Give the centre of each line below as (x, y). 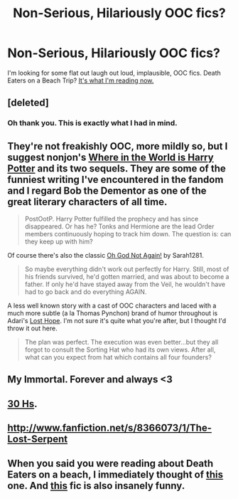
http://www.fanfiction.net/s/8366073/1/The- (109, 428)
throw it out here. (33, 328)
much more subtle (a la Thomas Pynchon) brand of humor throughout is (113, 313)
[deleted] (28, 103)
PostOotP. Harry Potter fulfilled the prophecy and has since (112, 219)
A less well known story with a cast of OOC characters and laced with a (112, 306)
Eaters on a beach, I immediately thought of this (115, 474)
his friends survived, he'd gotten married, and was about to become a (127, 277)
